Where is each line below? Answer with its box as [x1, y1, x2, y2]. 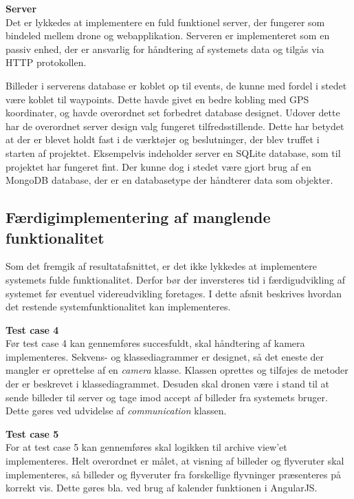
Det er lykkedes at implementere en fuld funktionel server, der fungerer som [5, 14, 325, 29]
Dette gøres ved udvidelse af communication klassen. [5, 403, 227, 418]
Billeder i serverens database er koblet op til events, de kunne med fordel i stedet [5, 78, 347, 92]
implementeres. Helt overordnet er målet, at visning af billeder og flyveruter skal [5, 454, 344, 468]
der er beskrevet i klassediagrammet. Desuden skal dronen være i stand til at [5, 376, 330, 391]
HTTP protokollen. [5, 55, 87, 70]
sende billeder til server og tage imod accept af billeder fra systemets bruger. [5, 390, 328, 404]
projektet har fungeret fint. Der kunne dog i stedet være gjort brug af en [5, 159, 311, 173]
